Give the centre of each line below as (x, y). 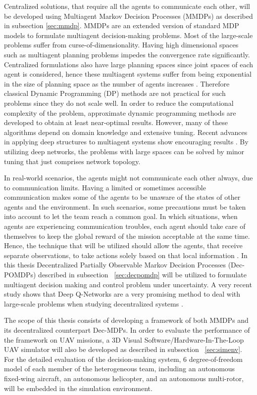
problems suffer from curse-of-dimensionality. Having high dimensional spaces (121, 45)
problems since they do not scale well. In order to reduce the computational (119, 103)
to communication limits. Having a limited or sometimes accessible (105, 187)
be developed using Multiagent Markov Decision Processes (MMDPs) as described (128, 16)
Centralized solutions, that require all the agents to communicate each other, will (127, 6)
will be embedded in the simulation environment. (78, 388)
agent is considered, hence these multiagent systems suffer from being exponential (128, 74)
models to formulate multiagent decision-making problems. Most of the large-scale (128, 35)
